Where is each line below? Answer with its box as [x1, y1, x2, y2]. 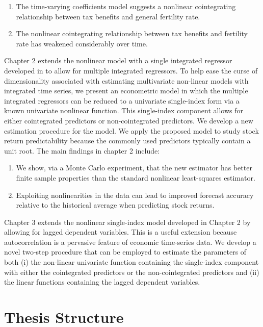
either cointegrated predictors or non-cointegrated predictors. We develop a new [4, 115, 253, 125]
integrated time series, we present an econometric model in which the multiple [4, 85, 248, 96]
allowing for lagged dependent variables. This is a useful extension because [4, 227, 237, 237]
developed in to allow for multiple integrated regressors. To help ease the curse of [4, 65, 258, 76]
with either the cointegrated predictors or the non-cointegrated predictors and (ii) [4, 266, 259, 277]
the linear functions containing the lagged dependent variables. [4, 276, 200, 287]
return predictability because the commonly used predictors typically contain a [4, 135, 251, 146]
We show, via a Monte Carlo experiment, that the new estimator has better [16, 162, 252, 173]
